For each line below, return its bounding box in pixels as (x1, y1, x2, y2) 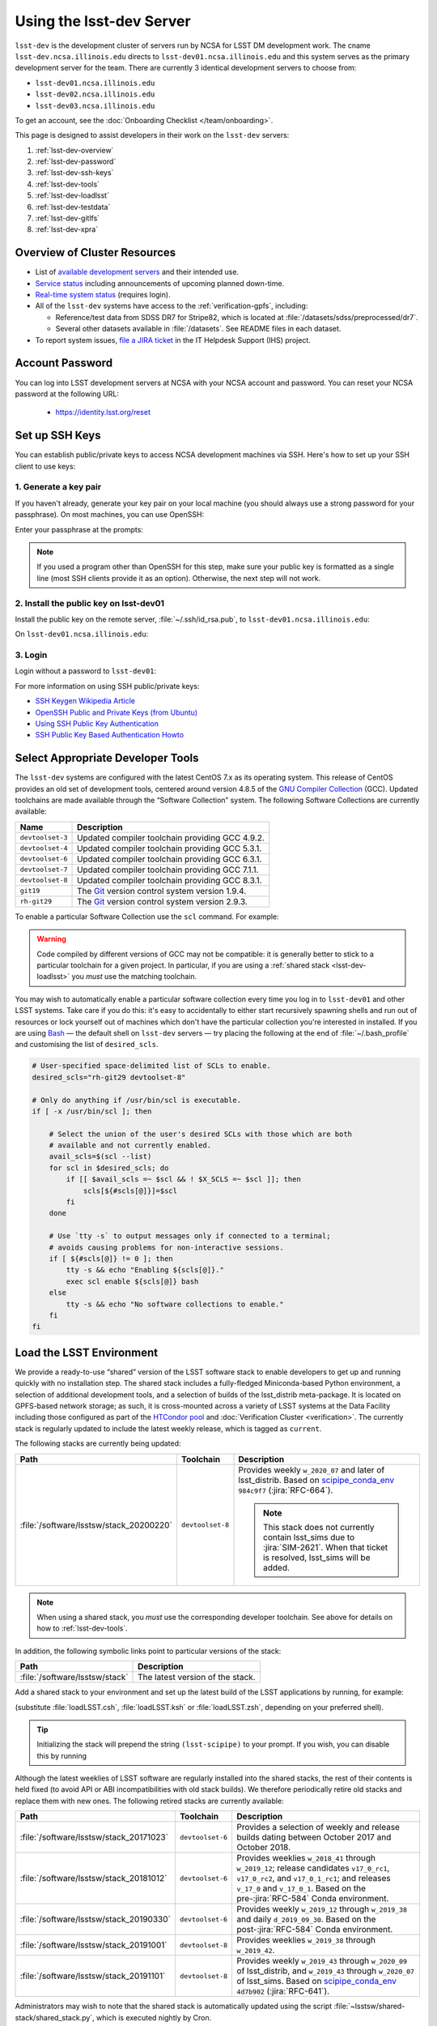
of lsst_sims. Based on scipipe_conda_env (236, 1976, 397, 1987)
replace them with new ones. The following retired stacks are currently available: (15, 1796, 284, 1806)
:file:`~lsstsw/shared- (333, 2002, 405, 2011)
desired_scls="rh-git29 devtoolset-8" (32, 1072, 186, 1082)
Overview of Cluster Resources (15, 246, 176, 259)
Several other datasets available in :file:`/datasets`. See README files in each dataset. (55, 324, 342, 334)
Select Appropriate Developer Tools (15, 751, 199, 765)
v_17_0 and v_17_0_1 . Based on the (236, 1883, 367, 1894)
